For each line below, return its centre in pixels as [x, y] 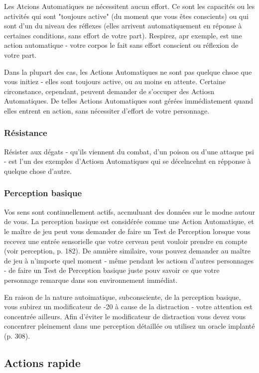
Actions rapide [42, 362]
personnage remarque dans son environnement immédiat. [91, 280]
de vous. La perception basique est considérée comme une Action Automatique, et [129, 221]
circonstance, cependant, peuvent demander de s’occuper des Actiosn [109, 91]
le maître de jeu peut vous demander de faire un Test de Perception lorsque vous [127, 231]
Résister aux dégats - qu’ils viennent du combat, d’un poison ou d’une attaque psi [129, 151]
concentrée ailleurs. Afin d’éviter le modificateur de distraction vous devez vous [125, 316]
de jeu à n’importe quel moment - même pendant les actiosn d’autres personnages [129, 260]
